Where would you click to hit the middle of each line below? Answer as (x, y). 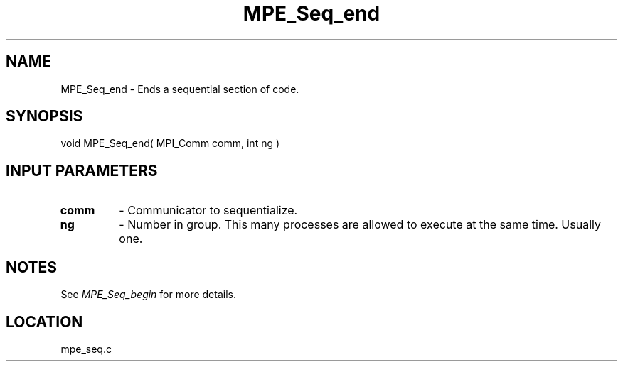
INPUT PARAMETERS (82, 170)
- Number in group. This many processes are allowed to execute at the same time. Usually (360, 225)
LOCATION (44, 322)
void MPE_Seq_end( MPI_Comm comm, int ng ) (170, 143)
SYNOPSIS (44, 116)
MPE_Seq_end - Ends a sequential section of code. (180, 89)
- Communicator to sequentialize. (208, 210)
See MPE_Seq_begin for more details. (148, 295)
